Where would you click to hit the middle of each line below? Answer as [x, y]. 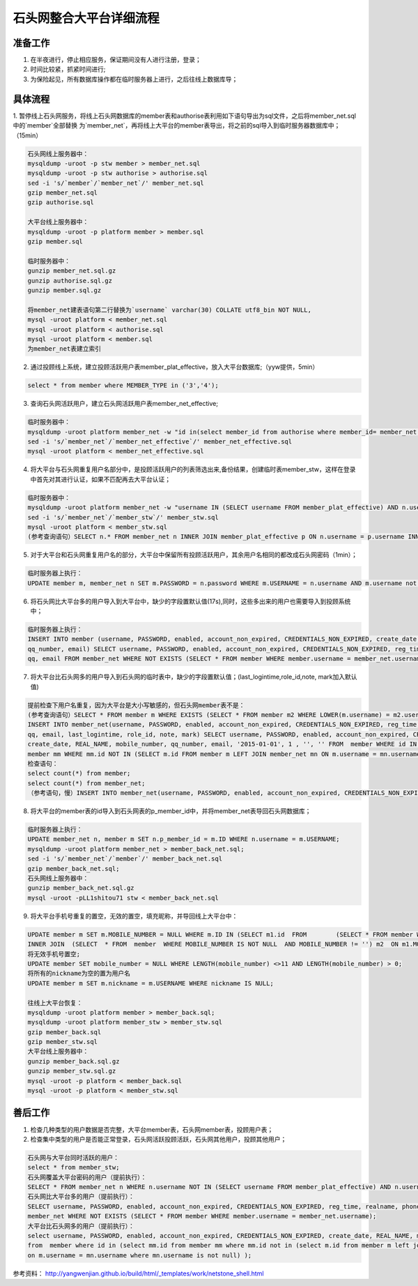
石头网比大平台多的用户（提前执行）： [81, 1197]
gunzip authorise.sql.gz [70, 280]
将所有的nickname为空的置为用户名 [79, 974]
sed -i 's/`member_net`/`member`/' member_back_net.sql [125, 859]
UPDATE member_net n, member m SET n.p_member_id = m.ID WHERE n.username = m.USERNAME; [184, 839]
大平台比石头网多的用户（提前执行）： [81, 1226]
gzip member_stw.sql [62, 1042]
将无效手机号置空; [54, 954]
